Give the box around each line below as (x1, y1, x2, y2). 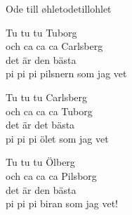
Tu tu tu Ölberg (6, 155, 75, 169)
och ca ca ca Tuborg (6, 103, 93, 118)
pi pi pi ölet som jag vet (6, 131, 109, 145)
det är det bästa (6, 117, 75, 132)
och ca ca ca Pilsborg (6, 168, 97, 183)
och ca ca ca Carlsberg (6, 39, 103, 53)
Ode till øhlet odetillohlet (6, 1, 112, 15)
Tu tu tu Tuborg (6, 25, 77, 39)
